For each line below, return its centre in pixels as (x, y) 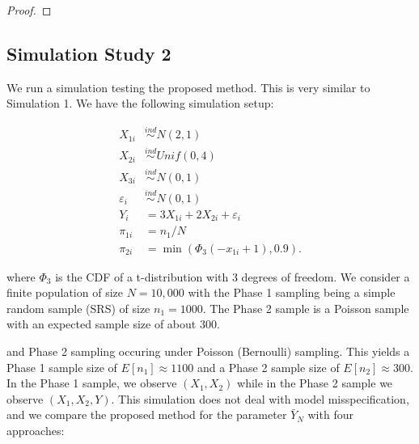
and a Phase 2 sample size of (268, 367)
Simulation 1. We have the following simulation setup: (140, 103)
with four (330, 414)
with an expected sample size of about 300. (113, 324)
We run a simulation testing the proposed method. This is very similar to (188, 87)
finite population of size (65, 292)
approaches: (36, 430)
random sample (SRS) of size (78, 308)
